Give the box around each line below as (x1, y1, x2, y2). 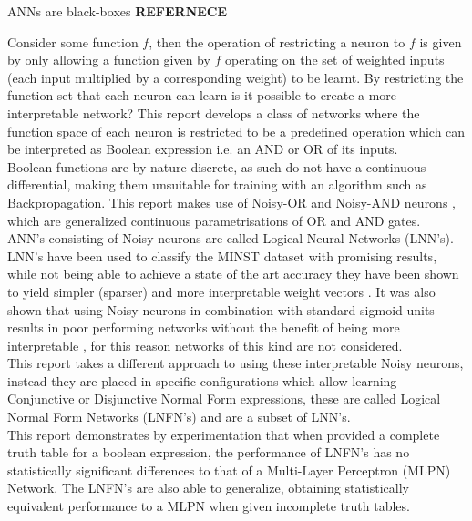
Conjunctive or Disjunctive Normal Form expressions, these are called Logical (7, 389, 441, 408)
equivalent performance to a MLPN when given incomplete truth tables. (7, 496, 410, 516)
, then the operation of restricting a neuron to (149, 32, 405, 51)
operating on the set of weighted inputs (225, 50, 445, 69)
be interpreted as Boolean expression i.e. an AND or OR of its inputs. (7, 139, 398, 158)
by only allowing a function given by (7, 50, 210, 69)
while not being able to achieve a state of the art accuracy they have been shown (7, 264, 459, 283)
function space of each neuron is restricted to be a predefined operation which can (7, 121, 466, 140)
